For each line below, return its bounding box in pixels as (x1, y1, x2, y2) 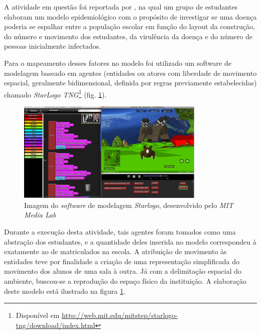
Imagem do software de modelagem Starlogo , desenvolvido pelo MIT (24, 199, 233, 210)
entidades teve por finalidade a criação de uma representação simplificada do (4, 256, 239, 266)
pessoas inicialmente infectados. (4, 41, 101, 51)
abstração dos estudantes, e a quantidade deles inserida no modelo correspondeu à (4, 236, 256, 247)
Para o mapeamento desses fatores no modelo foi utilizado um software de (4, 57, 231, 68)
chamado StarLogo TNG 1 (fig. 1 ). (4, 87, 107, 99)
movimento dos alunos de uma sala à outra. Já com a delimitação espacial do (4, 266, 241, 276)
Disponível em (16, 310, 60, 320)
